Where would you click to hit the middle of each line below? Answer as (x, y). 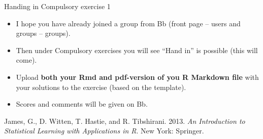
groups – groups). (43, 33)
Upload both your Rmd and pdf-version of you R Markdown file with (137, 77)
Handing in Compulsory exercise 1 (57, 6)
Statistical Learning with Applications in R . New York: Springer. (104, 131)
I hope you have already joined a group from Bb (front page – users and (128, 23)
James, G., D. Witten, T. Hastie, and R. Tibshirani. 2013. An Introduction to (125, 121)
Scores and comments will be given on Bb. (82, 104)
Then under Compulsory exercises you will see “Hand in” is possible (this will (137, 50)
